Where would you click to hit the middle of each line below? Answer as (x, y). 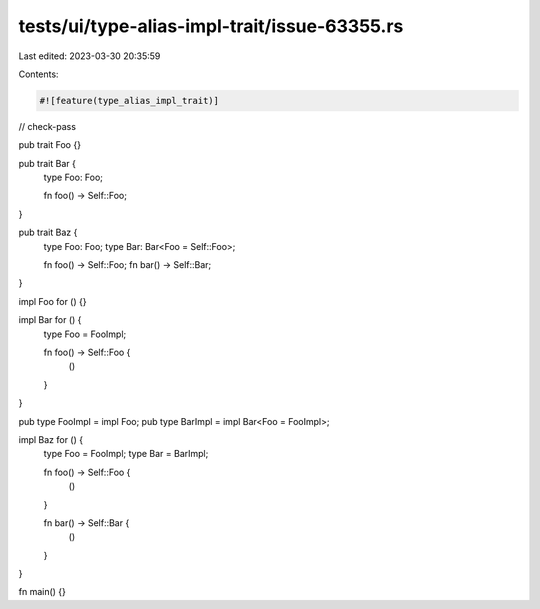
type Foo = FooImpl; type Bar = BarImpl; (126, 454)
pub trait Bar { (47, 163)
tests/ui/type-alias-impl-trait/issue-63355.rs (211, 26)
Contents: (38, 74)
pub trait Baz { (48, 232)
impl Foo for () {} (52, 301)
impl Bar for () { (50, 320)
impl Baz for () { (51, 439)
